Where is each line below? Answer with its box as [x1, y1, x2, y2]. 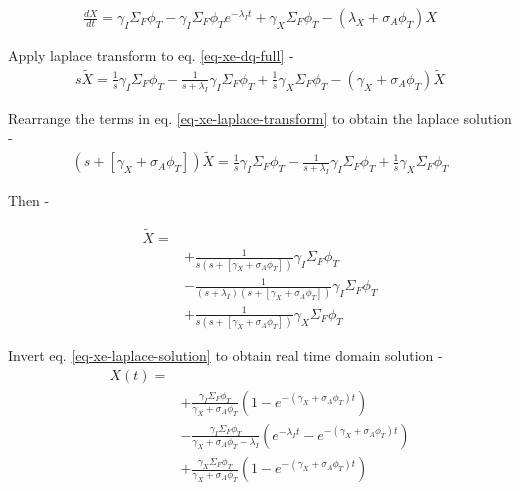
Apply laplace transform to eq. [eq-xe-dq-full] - [8, 45, 294, 66]
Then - [8, 189, 50, 210]
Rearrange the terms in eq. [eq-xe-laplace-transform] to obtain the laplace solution [8, 107, 512, 128]
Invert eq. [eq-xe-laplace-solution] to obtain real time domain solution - [8, 345, 443, 366]
